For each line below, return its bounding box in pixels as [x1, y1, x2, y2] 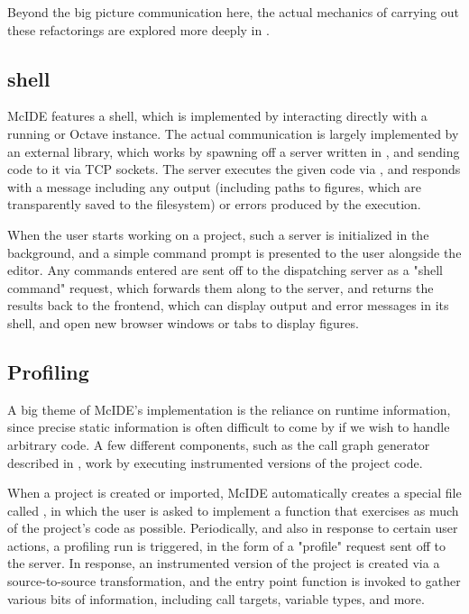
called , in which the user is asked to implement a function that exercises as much [7, 500, 459, 519]
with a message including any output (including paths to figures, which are [7, 177, 421, 196]
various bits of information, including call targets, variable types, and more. [7, 589, 425, 608]
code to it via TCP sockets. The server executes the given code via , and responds [7, 160, 461, 179]
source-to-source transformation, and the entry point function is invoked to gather [7, 572, 461, 591]
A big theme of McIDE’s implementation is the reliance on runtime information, [7, 399, 451, 418]
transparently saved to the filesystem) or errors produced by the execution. [7, 195, 421, 214]
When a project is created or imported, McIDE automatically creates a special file [7, 483, 462, 502]
